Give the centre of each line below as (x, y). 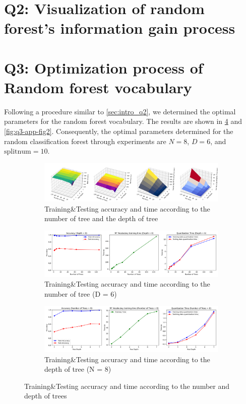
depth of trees (46, 396)
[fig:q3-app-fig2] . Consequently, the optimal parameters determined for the (119, 131)
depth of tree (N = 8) (78, 369)
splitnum (18, 152)
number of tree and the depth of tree (101, 218)
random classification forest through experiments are (85, 141)
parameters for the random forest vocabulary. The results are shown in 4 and (123, 121)
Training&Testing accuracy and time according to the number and (127, 386)
